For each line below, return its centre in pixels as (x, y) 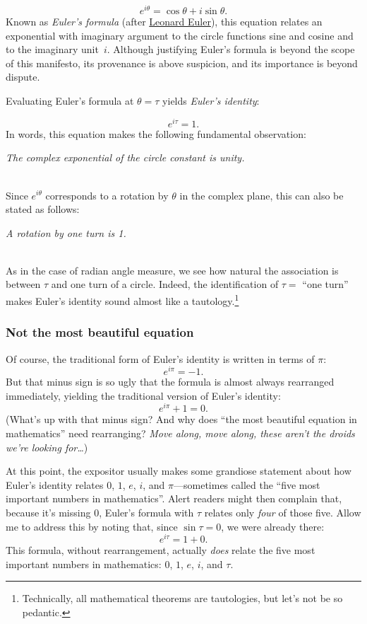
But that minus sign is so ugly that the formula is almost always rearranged (170, 382)
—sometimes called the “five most (247, 484)
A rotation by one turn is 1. (66, 232)
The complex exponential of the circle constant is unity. (125, 157)
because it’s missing (48, 513)
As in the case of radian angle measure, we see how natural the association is (172, 270)
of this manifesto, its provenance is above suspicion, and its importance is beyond (182, 63)
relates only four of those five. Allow (283, 513)
